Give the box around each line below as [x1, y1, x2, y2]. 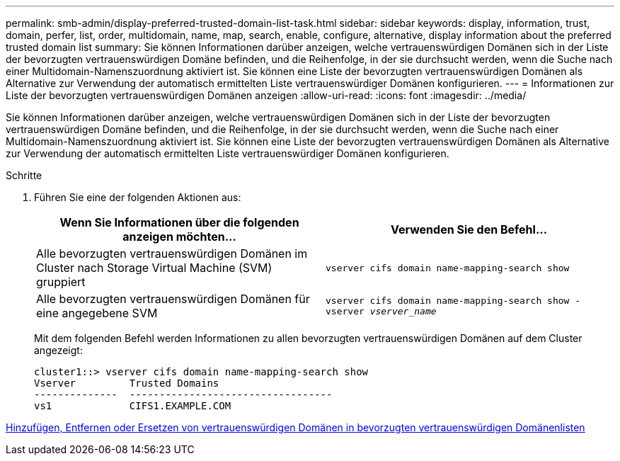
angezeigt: [34, 344, 83, 356]
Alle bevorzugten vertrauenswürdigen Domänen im [36, 246, 308, 261]
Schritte [6, 169, 42, 181]
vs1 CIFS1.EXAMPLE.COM [34, 400, 231, 411]
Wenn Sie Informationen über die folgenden [59, 215, 299, 229]
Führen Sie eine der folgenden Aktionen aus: [34, 191, 241, 203]
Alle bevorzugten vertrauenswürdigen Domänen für [36, 292, 310, 306]
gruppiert [36, 275, 86, 289]
